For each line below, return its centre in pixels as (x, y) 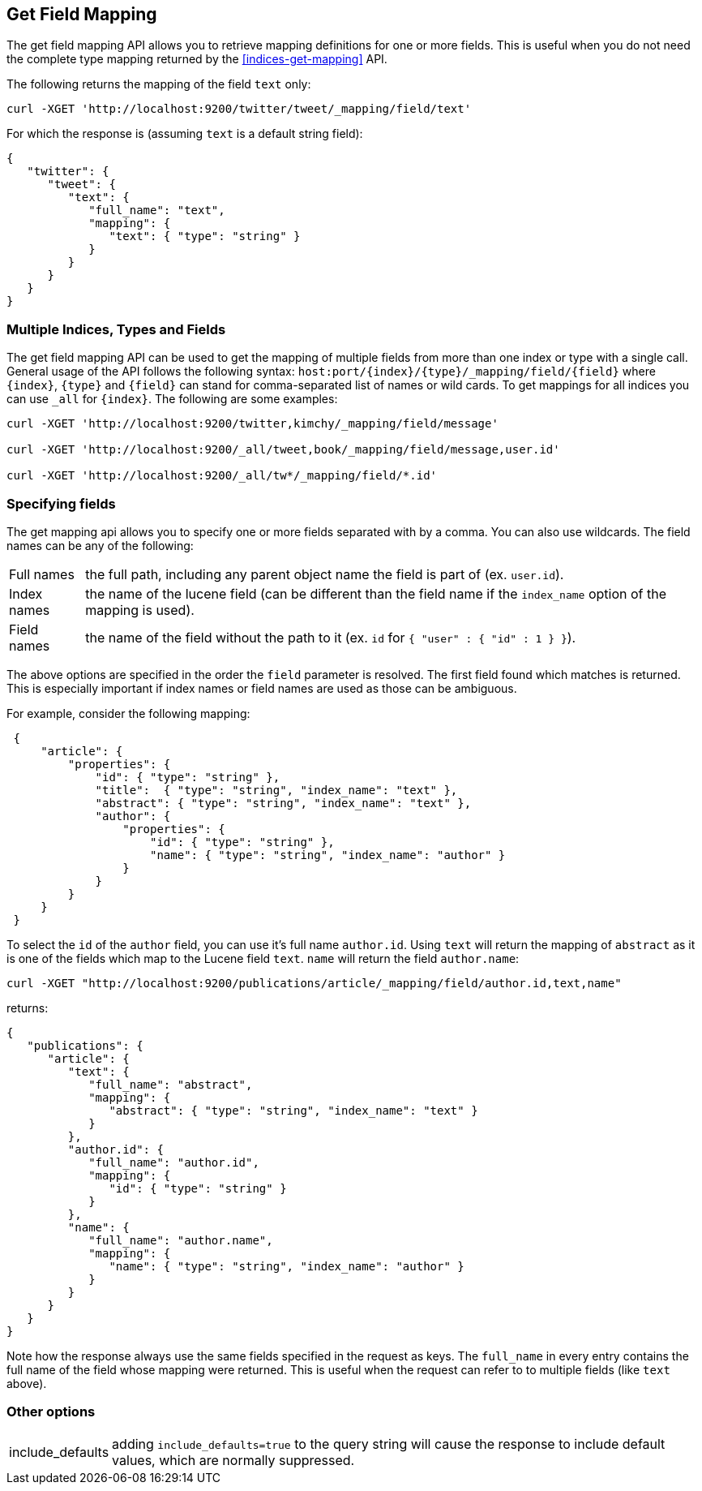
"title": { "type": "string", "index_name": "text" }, (276, 790)
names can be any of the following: (100, 545)
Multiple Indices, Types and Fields (116, 329)
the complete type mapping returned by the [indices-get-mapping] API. (197, 59)
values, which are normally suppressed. (233, 1460)
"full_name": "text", (157, 211)
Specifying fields (61, 503)
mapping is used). (140, 610)
